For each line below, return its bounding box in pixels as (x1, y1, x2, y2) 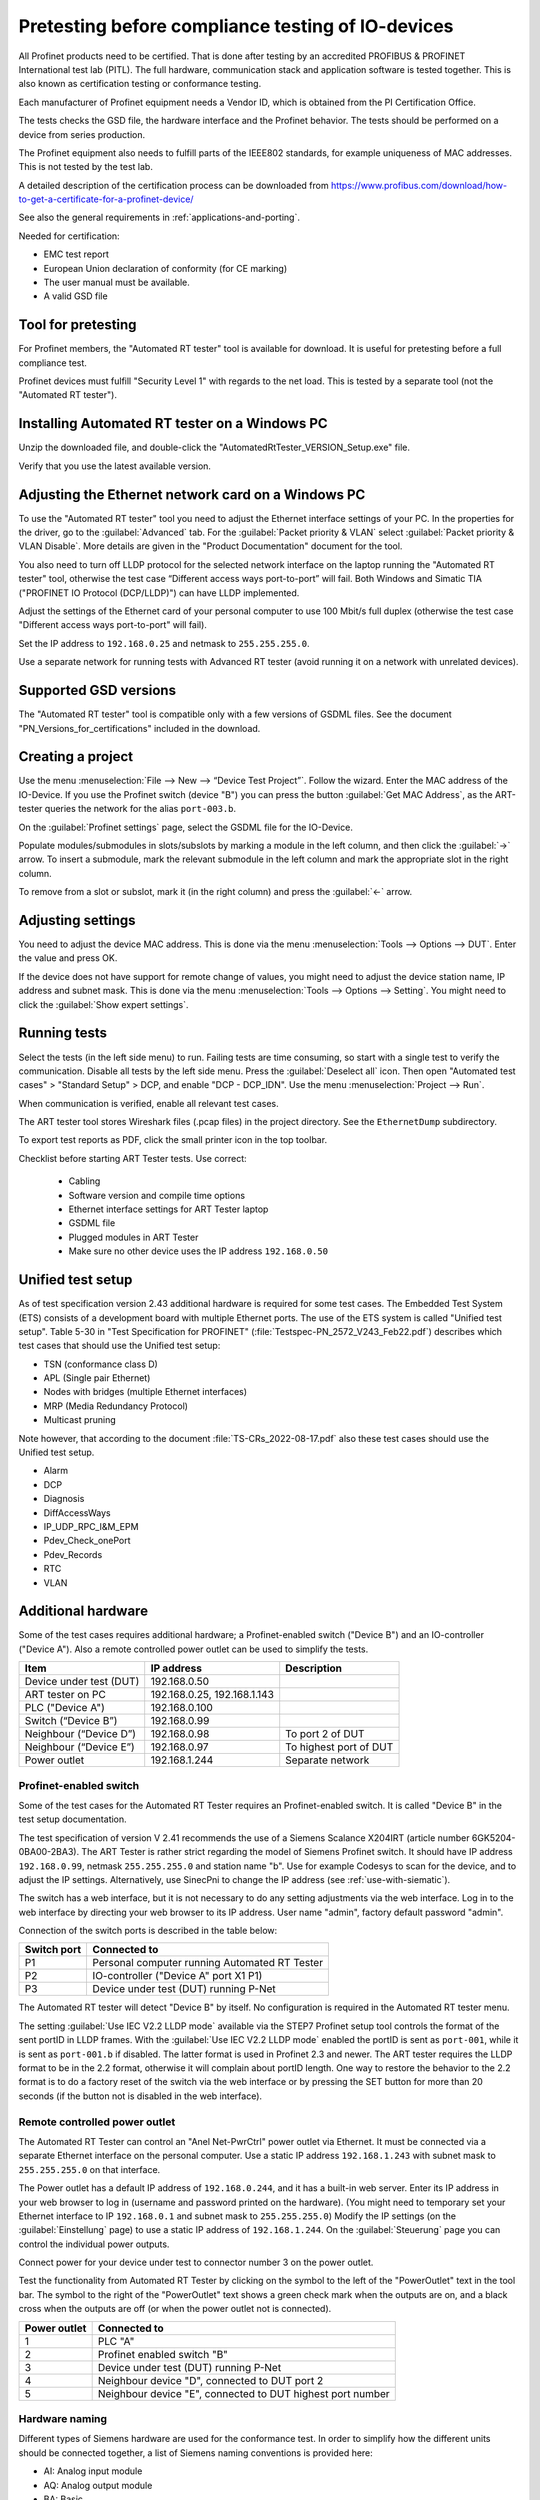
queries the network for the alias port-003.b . (44, 803, 237, 815)
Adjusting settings (18, 911, 136, 929)
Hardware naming (18, 2412, 108, 2426)
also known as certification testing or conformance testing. (18, 78, 262, 90)
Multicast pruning (43, 1414, 117, 1426)
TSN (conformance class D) (43, 1358, 159, 1370)
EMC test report (43, 248, 109, 260)
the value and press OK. (18, 952, 118, 964)
